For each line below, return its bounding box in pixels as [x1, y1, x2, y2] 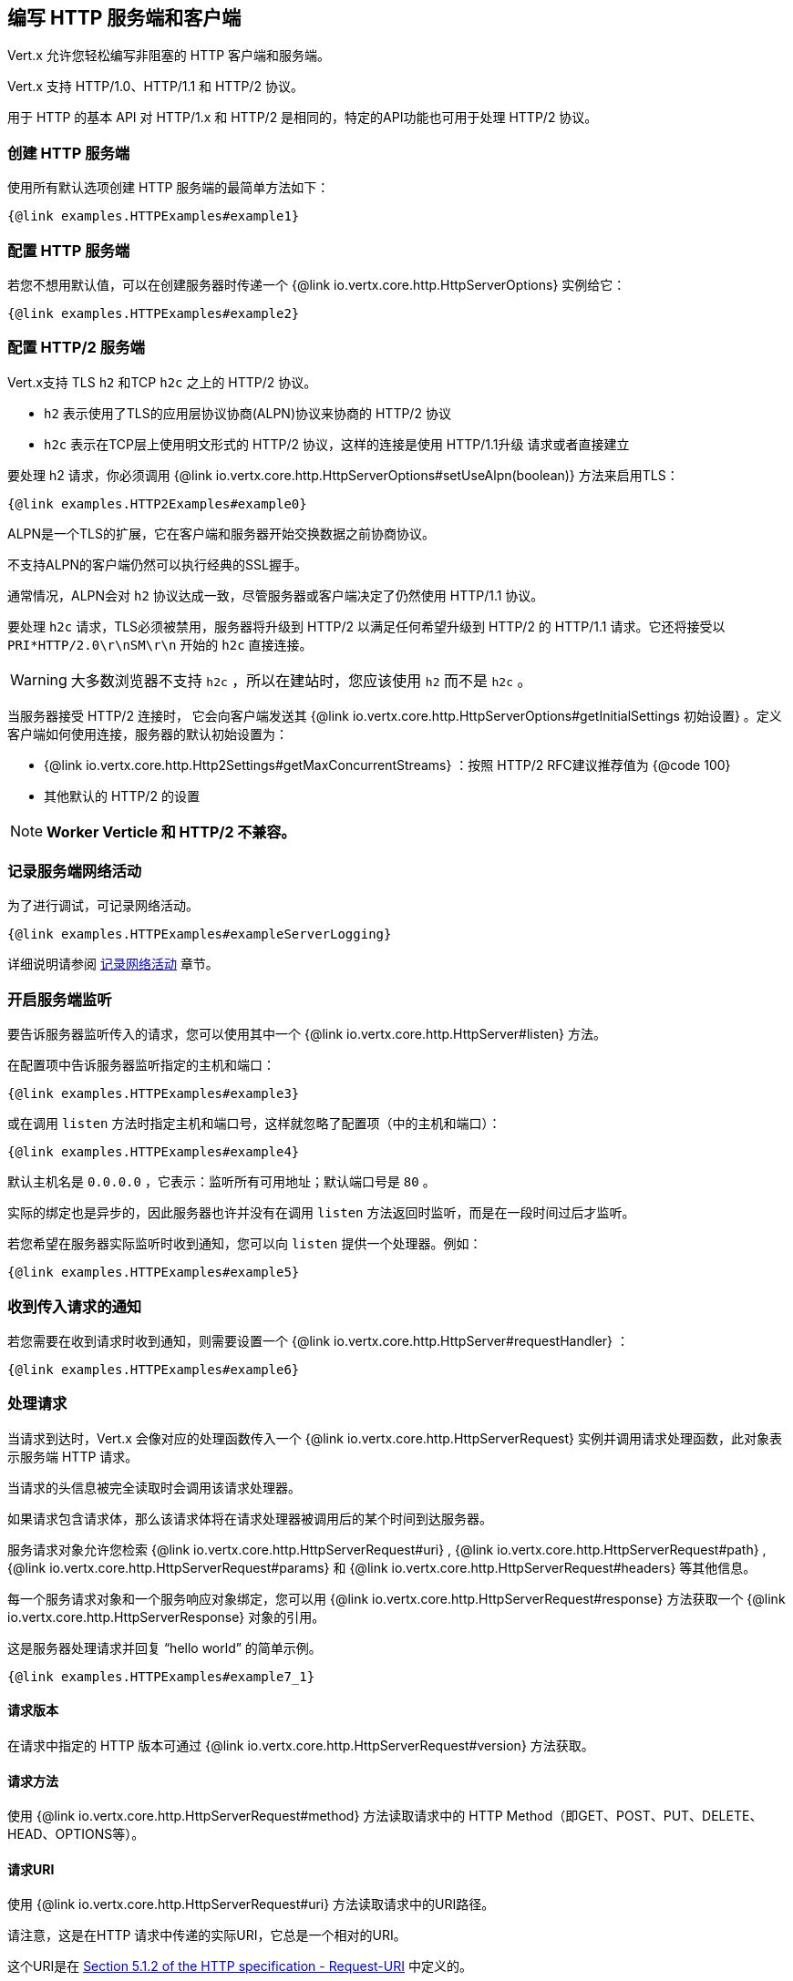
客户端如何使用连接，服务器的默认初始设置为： [7, 725, 288, 742]
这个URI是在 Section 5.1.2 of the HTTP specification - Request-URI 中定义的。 [7, 1958, 472, 1975]
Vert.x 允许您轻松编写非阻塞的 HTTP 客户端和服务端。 [7, 47, 331, 64]
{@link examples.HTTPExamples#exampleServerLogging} [7, 927, 392, 942]
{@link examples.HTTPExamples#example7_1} [7, 1668, 315, 1684]
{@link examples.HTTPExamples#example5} [7, 1265, 300, 1280]
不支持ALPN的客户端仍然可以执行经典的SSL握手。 [7, 556, 307, 572]
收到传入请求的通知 [7, 1297, 142, 1316]
